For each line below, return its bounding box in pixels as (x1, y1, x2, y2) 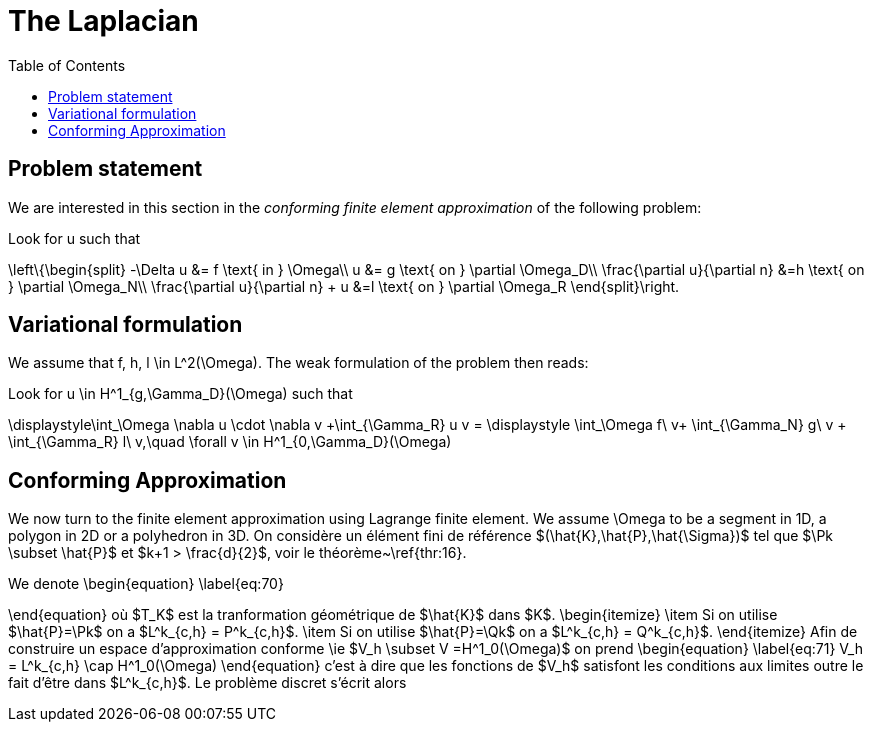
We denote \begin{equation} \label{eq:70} (8, 575, 284, 593)
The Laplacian (8, 4, 199, 38)
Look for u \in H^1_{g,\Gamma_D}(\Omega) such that (8, 385, 353, 403)
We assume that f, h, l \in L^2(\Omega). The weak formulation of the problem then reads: (8, 354, 589, 372)
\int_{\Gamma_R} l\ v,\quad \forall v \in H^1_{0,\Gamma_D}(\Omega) (8, 433, 452, 451)
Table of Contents (8, 56, 126, 74)
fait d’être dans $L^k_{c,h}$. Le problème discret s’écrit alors (8, 674, 407, 692)
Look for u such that (8, 229, 141, 247)
